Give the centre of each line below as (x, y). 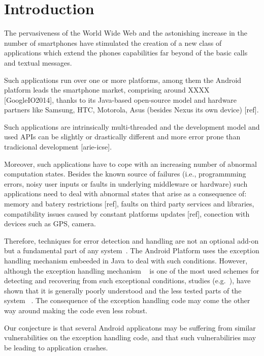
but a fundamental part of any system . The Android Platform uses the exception (132, 250)
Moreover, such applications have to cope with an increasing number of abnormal (130, 164)
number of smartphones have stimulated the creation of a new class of (113, 42)
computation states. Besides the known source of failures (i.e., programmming (125, 174)
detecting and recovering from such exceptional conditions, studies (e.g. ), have (127, 280)
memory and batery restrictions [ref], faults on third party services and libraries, (129, 204)
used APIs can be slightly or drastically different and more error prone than (122, 137)
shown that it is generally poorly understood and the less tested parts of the (123, 290)
